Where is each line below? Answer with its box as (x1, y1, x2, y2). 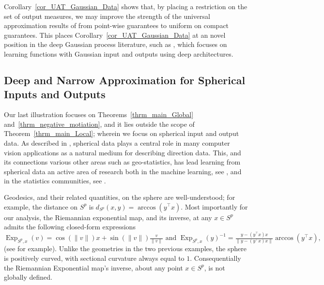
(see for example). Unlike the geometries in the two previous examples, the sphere (4, 243, 247, 254)
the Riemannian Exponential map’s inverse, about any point (4, 262, 183, 272)
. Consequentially (190, 253, 241, 263)
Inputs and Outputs (4, 87, 106, 102)
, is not (204, 262, 225, 272)
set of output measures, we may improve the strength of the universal (4, 11, 210, 21)
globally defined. (4, 272, 52, 282)
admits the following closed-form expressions (4, 222, 136, 232)
